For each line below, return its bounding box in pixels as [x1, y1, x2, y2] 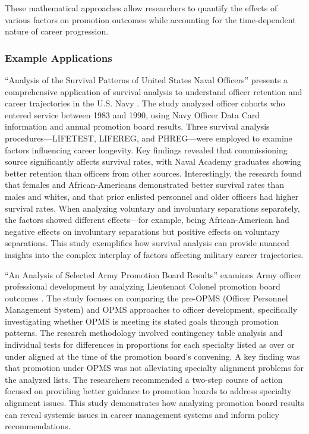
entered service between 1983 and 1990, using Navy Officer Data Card [5, 108, 260, 121]
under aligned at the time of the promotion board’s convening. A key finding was [5, 350, 300, 362]
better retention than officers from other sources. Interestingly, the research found [5, 166, 302, 179]
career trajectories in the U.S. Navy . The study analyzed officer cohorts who [5, 97, 285, 109]
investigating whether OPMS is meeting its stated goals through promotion [5, 315, 279, 327]
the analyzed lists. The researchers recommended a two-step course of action [5, 373, 283, 385]
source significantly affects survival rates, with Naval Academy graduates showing [5, 155, 301, 168]
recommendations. [5, 420, 71, 432]
